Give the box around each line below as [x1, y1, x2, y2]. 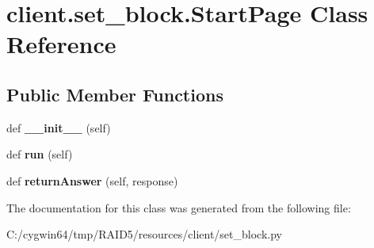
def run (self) [6, 146, 73, 162]
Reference [6, 28, 116, 60]
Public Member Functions [6, 82, 223, 106]
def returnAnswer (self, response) [6, 172, 178, 189]
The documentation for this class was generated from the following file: [6, 199, 351, 216]
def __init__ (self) [6, 119, 111, 135]
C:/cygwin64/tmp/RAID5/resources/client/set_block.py [6, 226, 282, 242]
